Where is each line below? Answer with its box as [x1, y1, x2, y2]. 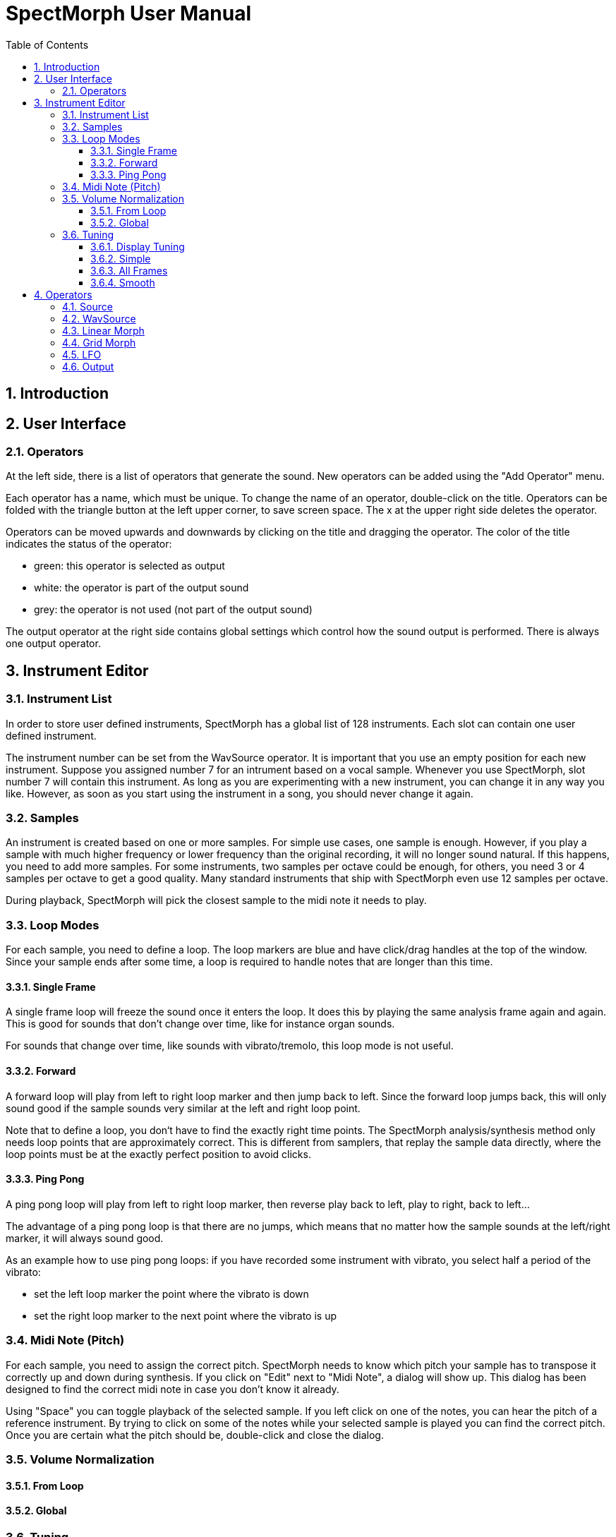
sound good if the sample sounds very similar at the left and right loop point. [6, 1102, 361, 1114]
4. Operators [34, 288, 92, 301]
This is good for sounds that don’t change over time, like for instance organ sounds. [6, 1018, 395, 1030]
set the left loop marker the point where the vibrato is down [34, 1287, 309, 1300]
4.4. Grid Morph [62, 336, 136, 349]
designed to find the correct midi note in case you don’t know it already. [6, 1382, 339, 1395]
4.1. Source [62, 300, 113, 313]
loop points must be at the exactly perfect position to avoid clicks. [6, 1147, 311, 1160]
